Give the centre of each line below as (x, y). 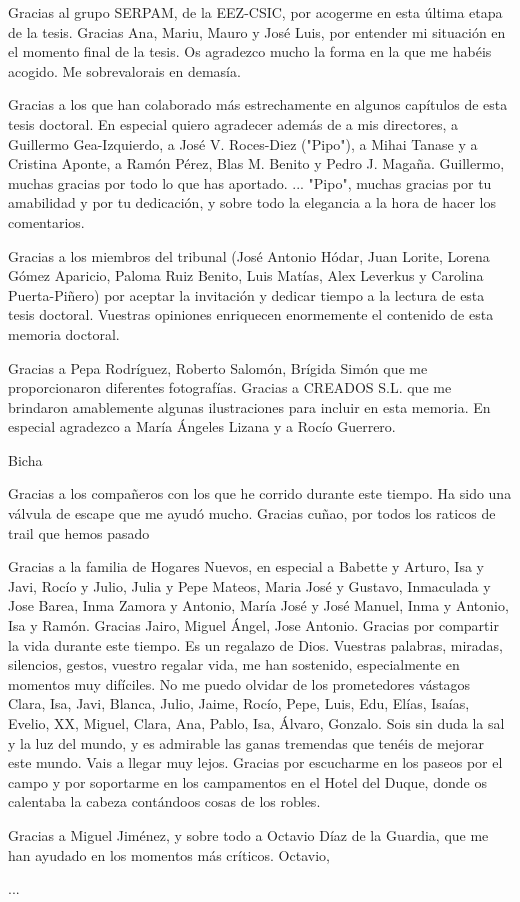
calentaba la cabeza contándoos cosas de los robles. (164, 801)
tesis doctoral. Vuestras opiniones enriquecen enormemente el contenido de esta (251, 314)
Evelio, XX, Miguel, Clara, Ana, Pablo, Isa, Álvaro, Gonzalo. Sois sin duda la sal (256, 723)
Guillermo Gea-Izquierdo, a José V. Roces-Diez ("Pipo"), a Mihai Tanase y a (243, 143)
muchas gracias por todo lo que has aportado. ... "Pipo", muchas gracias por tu (250, 182)
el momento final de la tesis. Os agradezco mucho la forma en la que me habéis (250, 51)
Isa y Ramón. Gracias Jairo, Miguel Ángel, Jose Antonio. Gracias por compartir (253, 625)
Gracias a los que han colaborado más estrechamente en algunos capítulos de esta (258, 104)
